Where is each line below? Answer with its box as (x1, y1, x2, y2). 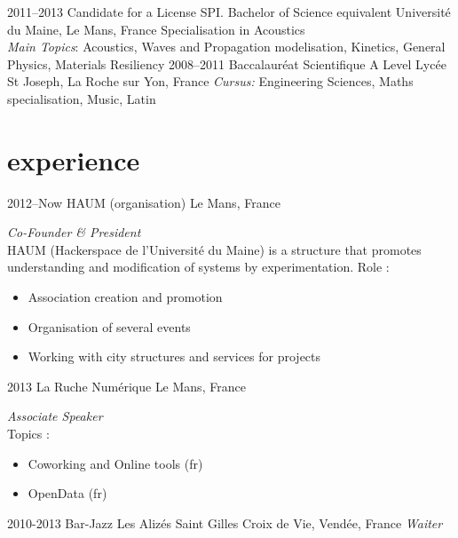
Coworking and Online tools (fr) (28, 454, 203, 472)
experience (7, 141, 140, 178)
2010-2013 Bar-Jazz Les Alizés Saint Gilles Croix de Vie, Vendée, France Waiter (7, 513, 443, 532)
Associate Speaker (7, 407, 103, 425)
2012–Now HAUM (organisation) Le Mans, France (7, 193, 280, 211)
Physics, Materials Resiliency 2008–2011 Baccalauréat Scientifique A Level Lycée (7, 54, 446, 73)
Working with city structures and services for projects (28, 347, 321, 366)
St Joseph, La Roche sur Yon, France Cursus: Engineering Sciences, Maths (7, 72, 414, 91)
